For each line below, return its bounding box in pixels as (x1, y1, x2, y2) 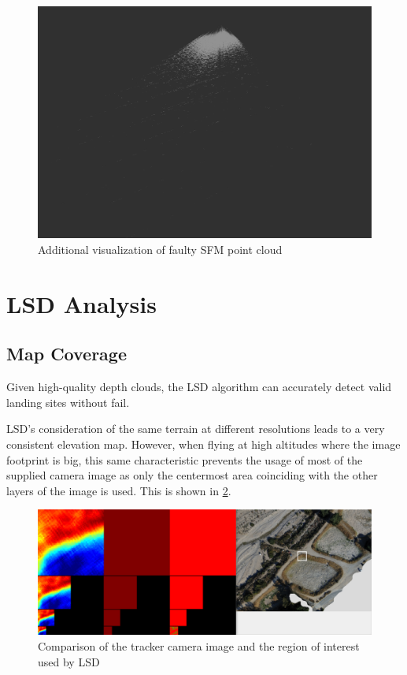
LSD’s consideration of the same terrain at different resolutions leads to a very (6, 420, 385, 437)
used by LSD (38, 653, 100, 669)
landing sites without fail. (6, 393, 130, 410)
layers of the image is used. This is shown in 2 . (6, 482, 231, 498)
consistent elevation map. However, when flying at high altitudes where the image (6, 435, 401, 452)
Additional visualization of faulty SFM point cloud (38, 241, 283, 257)
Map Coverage (6, 341, 127, 366)
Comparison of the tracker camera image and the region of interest (38, 637, 360, 654)
